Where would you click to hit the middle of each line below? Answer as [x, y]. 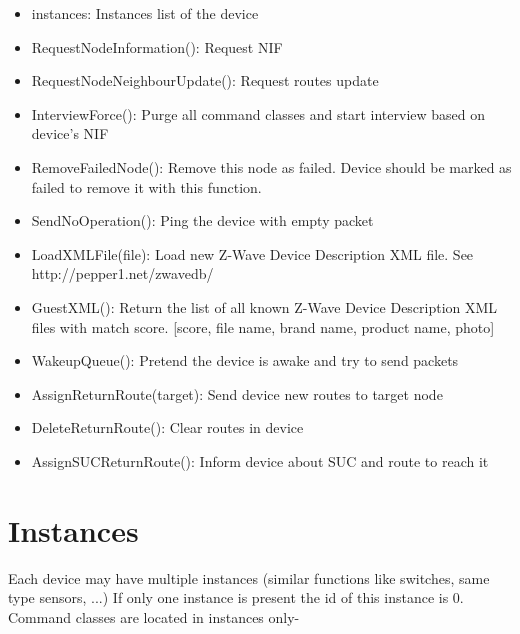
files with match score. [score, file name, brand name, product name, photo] [263, 326]
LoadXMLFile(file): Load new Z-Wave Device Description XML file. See [252, 253]
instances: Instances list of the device [145, 13]
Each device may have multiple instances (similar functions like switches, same [249, 577]
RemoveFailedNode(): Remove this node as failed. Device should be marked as [271, 166]
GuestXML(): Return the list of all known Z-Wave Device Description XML [264, 306]
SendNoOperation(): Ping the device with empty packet [202, 220]
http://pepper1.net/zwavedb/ [122, 273]
